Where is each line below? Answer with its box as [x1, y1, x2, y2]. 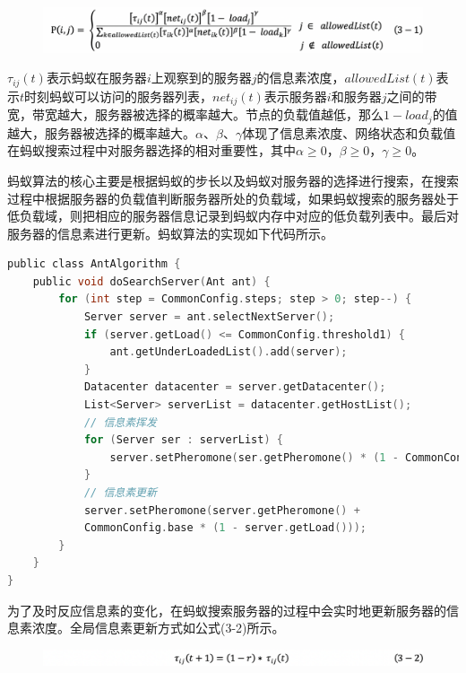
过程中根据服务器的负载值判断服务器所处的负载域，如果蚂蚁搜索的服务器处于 [7, 188, 459, 207]
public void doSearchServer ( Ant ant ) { [32, 275, 271, 288]
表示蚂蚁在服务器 [46, 68, 147, 87]
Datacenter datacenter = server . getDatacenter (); [83, 380, 386, 394]
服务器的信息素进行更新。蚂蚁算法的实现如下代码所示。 [7, 223, 333, 242]
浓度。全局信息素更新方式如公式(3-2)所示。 [31, 618, 285, 637]
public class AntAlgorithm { [7, 258, 181, 271]
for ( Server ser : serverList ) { [83, 433, 283, 447]
